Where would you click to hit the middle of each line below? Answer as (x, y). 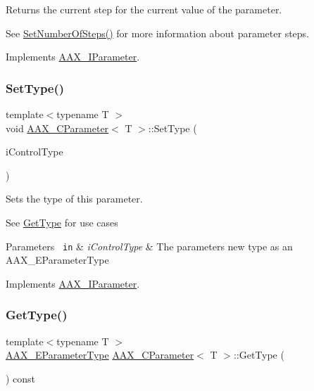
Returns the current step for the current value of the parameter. (144, 9)
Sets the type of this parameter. (74, 199)
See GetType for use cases (62, 222)
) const (21, 378)
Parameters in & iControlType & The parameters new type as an (149, 246)
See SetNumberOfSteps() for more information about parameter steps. (158, 33)
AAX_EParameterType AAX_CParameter (100, 355)
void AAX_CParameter (57, 128)
